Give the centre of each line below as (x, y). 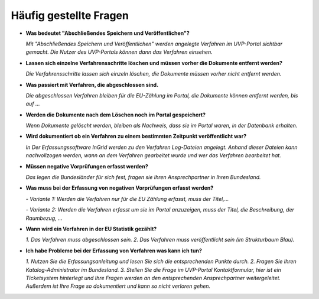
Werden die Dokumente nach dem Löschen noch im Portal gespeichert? (116, 115)
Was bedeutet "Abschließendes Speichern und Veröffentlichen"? (108, 33)
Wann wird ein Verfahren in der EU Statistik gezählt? (91, 229)
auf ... (33, 104)
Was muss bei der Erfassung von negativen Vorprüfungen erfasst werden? (120, 188)
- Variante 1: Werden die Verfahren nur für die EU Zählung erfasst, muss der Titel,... (127, 199)
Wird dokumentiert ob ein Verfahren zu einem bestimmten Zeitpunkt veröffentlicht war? (136, 136)
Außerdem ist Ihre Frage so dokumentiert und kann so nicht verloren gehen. (118, 286)
